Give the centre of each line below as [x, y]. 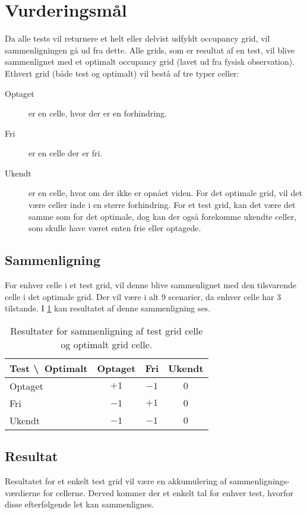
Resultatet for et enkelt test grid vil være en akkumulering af [116, 481]
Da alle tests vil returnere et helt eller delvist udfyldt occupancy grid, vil [137, 38]
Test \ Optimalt [49, 368]
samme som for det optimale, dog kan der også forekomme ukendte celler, [163, 216]
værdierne [23, 492]
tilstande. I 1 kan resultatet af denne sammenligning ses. [108, 308]
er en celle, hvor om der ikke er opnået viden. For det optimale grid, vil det [165, 193]
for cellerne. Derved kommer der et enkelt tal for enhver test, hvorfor [168, 492]
